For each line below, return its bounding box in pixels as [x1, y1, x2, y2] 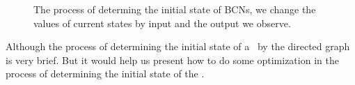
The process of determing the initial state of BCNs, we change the [33, 2, 316, 16]
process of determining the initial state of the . [6, 66, 205, 81]
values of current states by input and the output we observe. [33, 15, 291, 30]
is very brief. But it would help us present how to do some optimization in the [6, 52, 339, 67]
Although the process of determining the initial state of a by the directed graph [6, 39, 350, 54]
